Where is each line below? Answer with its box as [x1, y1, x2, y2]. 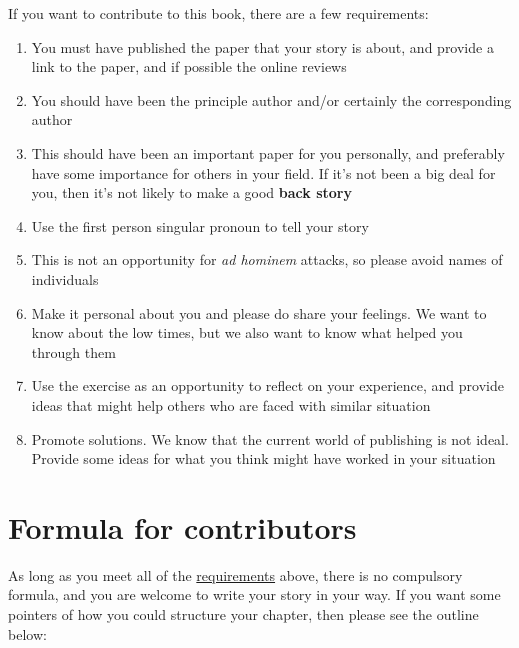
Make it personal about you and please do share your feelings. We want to [31, 302, 487, 323]
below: [8, 623, 47, 644]
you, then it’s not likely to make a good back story [31, 182, 352, 203]
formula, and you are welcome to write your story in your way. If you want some [8, 584, 501, 605]
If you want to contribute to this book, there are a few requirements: [8, 3, 429, 23]
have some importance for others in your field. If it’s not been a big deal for [31, 162, 496, 183]
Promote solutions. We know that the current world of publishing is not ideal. [31, 428, 509, 449]
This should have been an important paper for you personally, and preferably [31, 142, 505, 163]
